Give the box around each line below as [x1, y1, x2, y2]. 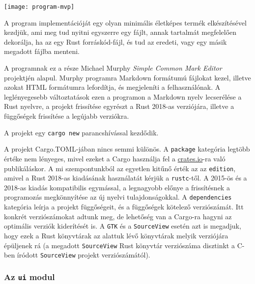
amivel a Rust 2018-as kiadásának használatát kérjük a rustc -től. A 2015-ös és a [4, 173, 247, 183]
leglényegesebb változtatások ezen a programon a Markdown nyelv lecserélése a [4, 91, 242, 102]
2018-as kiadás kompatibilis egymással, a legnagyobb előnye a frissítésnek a [4, 182, 230, 192]
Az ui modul [4, 270, 55, 283]
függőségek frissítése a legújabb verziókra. [4, 111, 129, 121]
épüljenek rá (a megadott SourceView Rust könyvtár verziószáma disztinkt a [4, 240, 235, 250]
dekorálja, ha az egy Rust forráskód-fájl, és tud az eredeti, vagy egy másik [4, 36, 227, 47]
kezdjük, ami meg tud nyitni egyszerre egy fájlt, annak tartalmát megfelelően [4, 27, 237, 37]
